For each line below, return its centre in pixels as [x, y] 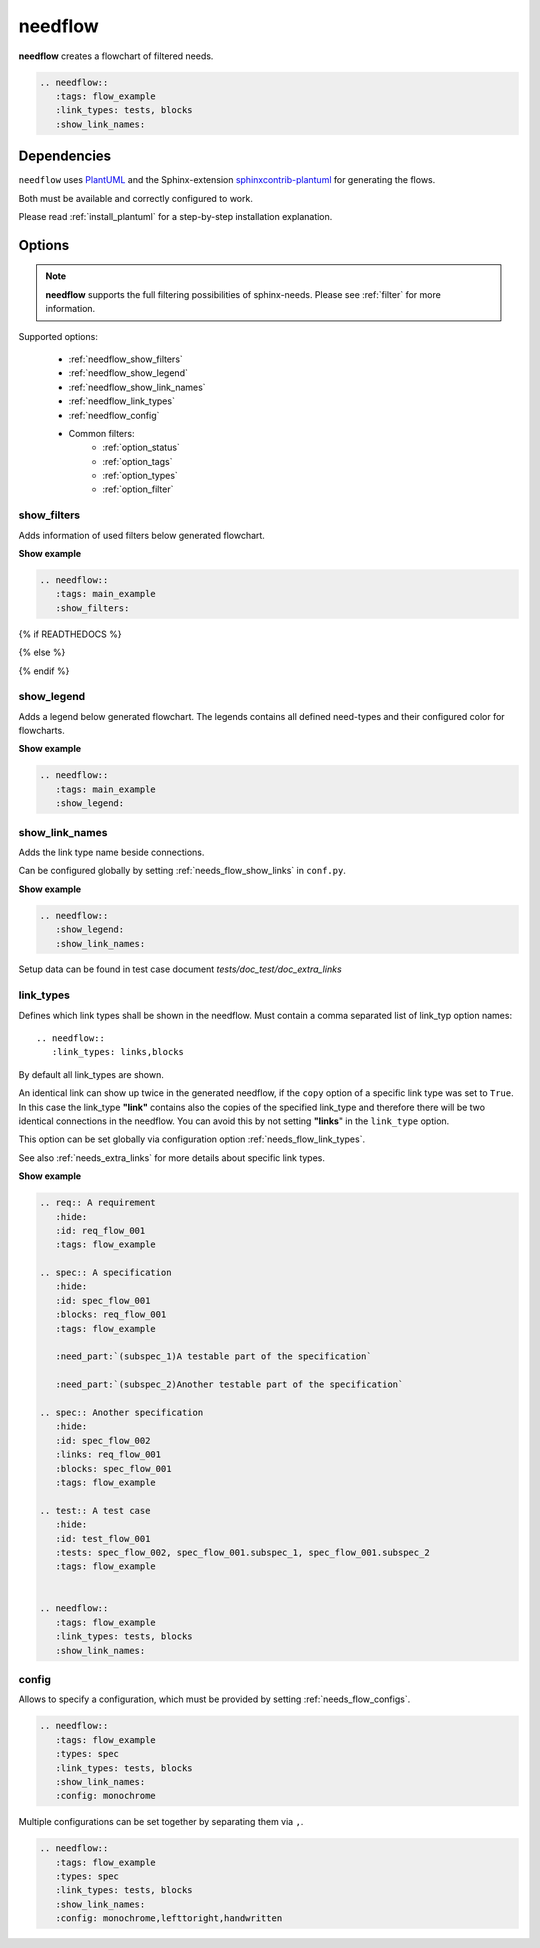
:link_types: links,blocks [118, 1052]
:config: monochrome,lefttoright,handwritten [169, 1918]
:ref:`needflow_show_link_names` [137, 387]
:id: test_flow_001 [103, 1538]
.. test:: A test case [95, 1510]
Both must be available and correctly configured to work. [136, 198]
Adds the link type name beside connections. [111, 852]
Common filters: [101, 433]
